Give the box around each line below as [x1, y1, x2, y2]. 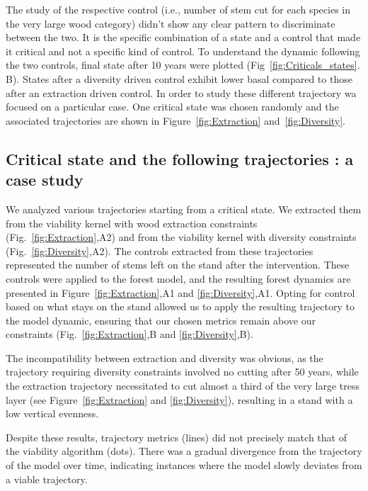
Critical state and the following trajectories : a [6, 147, 354, 169]
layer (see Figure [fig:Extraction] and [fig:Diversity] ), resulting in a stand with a [6, 392, 353, 407]
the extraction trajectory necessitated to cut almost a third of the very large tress [6, 378, 360, 393]
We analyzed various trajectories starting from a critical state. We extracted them [6, 201, 362, 216]
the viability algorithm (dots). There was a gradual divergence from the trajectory [6, 444, 362, 458]
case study [6, 169, 84, 191]
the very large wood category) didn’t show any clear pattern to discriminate [6, 16, 335, 30]
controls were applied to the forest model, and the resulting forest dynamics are [6, 271, 351, 286]
